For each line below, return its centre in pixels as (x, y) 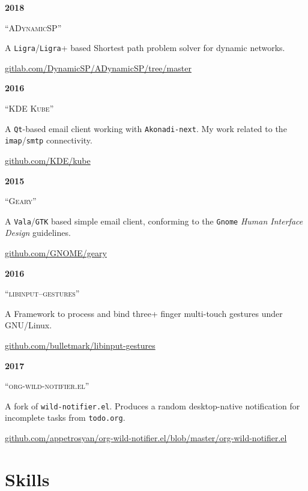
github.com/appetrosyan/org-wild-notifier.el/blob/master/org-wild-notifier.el (146, 438)
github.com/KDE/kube (48, 160)
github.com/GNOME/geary (56, 252)
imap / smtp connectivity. (49, 140)
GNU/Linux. (29, 325)
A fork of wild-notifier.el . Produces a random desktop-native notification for (152, 405)
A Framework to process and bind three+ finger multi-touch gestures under (144, 313)
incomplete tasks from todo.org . (65, 417)
